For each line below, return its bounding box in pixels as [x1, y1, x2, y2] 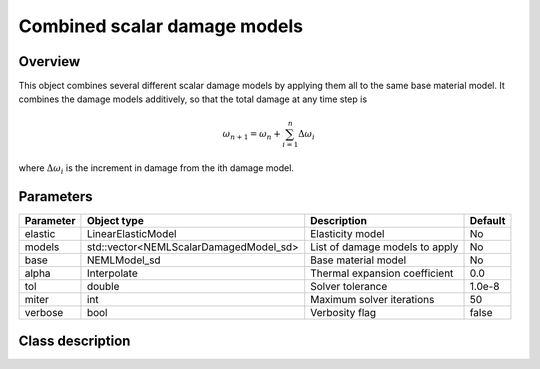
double [86, 280, 120, 294]
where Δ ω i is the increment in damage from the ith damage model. [18, 162, 295, 177]
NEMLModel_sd [86, 253, 161, 267]
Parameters [18, 188, 93, 205]
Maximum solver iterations [310, 293, 435, 307]
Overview [18, 53, 81, 70]
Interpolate [86, 266, 139, 280]
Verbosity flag [310, 306, 377, 320]
